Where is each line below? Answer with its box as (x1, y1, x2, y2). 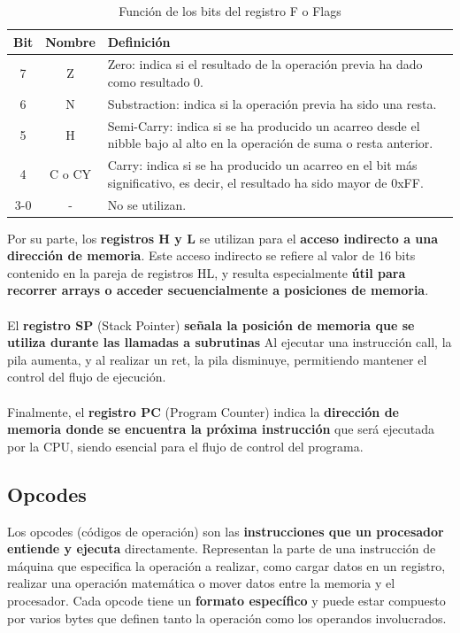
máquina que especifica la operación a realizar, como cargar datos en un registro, (7, 556, 446, 575)
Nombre (45, 32, 96, 50)
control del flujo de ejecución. (7, 367, 166, 386)
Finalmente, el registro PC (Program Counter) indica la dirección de (7, 402, 399, 421)
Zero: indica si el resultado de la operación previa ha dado (107, 55, 423, 73)
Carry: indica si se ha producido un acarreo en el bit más (107, 156, 418, 174)
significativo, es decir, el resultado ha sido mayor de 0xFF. (107, 173, 424, 191)
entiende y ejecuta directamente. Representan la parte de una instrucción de (7, 539, 436, 558)
